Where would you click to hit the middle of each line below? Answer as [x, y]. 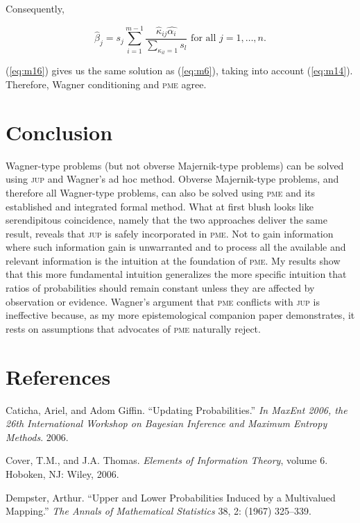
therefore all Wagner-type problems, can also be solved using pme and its [161, 192]
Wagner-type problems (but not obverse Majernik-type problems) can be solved [175, 165]
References [58, 376]
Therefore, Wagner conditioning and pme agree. [106, 84]
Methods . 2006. [37, 437]
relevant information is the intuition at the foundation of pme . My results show [173, 260]
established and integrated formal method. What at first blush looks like [160, 206]
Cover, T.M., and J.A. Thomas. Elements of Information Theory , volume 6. [167, 460]
